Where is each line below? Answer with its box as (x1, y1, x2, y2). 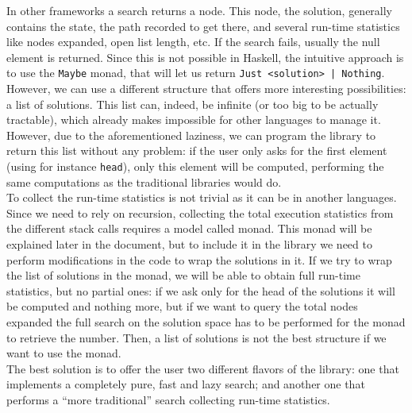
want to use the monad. (6, 345, 121, 361)
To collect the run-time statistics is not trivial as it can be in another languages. (6, 189, 397, 206)
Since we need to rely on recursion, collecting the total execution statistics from (6, 204, 394, 221)
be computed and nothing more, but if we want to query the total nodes (6, 298, 358, 315)
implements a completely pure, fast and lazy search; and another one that (6, 376, 365, 392)
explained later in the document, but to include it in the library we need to (6, 236, 372, 253)
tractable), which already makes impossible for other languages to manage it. (6, 111, 381, 128)
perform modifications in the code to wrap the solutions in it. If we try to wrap (6, 251, 392, 268)
